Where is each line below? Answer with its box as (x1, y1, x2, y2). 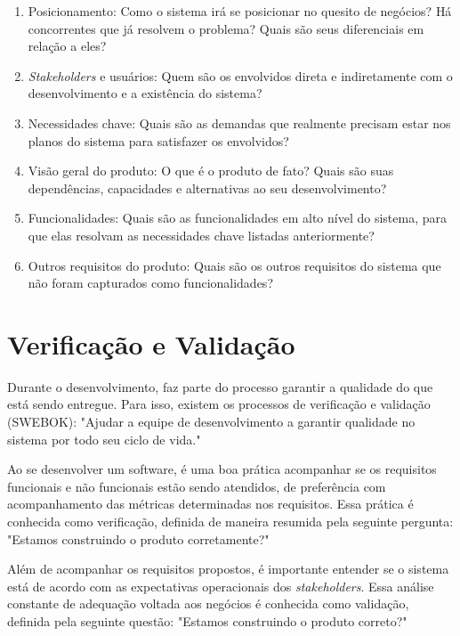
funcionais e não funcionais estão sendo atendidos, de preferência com (7, 477, 386, 495)
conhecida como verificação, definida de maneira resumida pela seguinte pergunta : (7, 512, 454, 530)
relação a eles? (28, 37, 107, 55)
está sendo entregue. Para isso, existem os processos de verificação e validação (7, 395, 431, 413)
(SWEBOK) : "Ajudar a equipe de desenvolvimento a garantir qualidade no (7, 412, 416, 431)
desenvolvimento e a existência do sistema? (28, 84, 262, 102)
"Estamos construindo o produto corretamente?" (7, 529, 270, 548)
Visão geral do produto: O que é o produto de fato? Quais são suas (28, 161, 394, 180)
